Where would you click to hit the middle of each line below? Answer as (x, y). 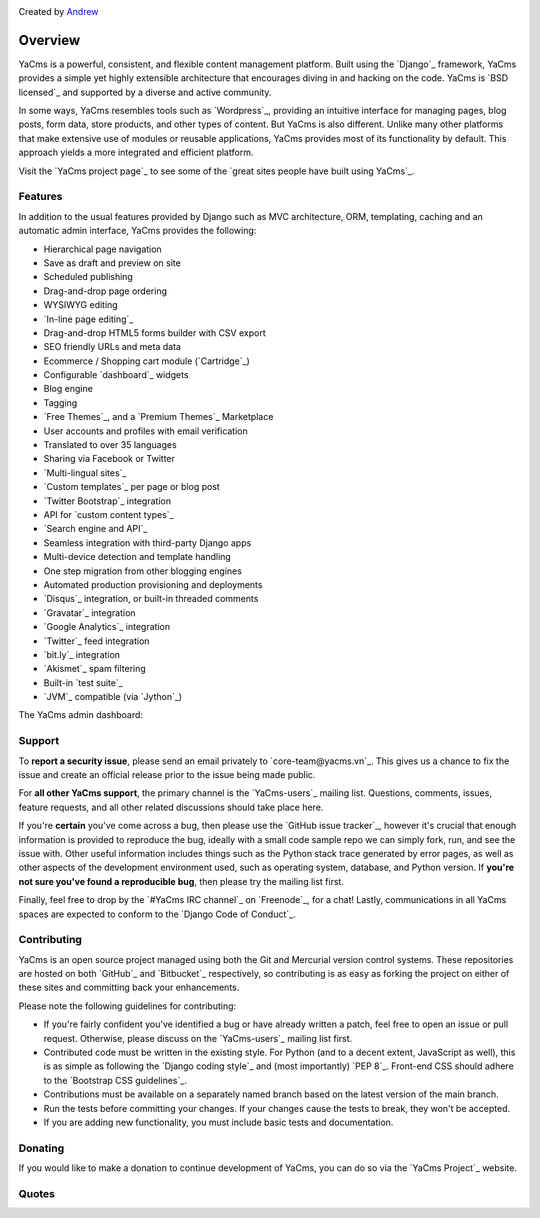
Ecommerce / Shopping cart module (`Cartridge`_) (146, 361)
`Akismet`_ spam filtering (95, 669)
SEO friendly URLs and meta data (112, 347)
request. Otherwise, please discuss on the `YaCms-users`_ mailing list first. (198, 1038)
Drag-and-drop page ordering (105, 291)
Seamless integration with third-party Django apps (147, 542)
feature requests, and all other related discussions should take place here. (171, 807)
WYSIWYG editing (81, 305)
